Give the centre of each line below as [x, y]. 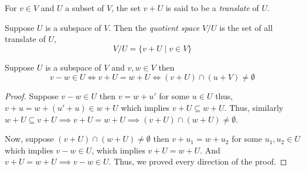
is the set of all [246, 27]
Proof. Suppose [32, 96]
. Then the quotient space [154, 27]
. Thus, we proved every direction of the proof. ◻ [198, 161]
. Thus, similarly [254, 107]
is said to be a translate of [212, 8]
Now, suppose [29, 139]
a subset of [85, 8]
